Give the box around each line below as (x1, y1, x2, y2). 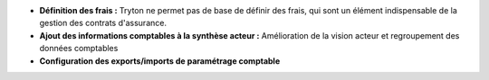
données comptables (39, 43, 119, 54)
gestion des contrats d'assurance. (39, 18, 168, 29)
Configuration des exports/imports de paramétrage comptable (39, 55, 281, 67)
